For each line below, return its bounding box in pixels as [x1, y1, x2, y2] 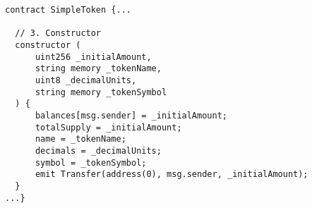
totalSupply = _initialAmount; [35, 122, 182, 133]
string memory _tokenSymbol [35, 87, 167, 97]
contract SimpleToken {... [5, 5, 131, 15]
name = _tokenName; [35, 134, 126, 145]
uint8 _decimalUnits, [35, 75, 137, 85]
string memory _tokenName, [35, 63, 162, 74]
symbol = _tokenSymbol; [35, 157, 147, 168]
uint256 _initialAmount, [35, 51, 152, 62]
